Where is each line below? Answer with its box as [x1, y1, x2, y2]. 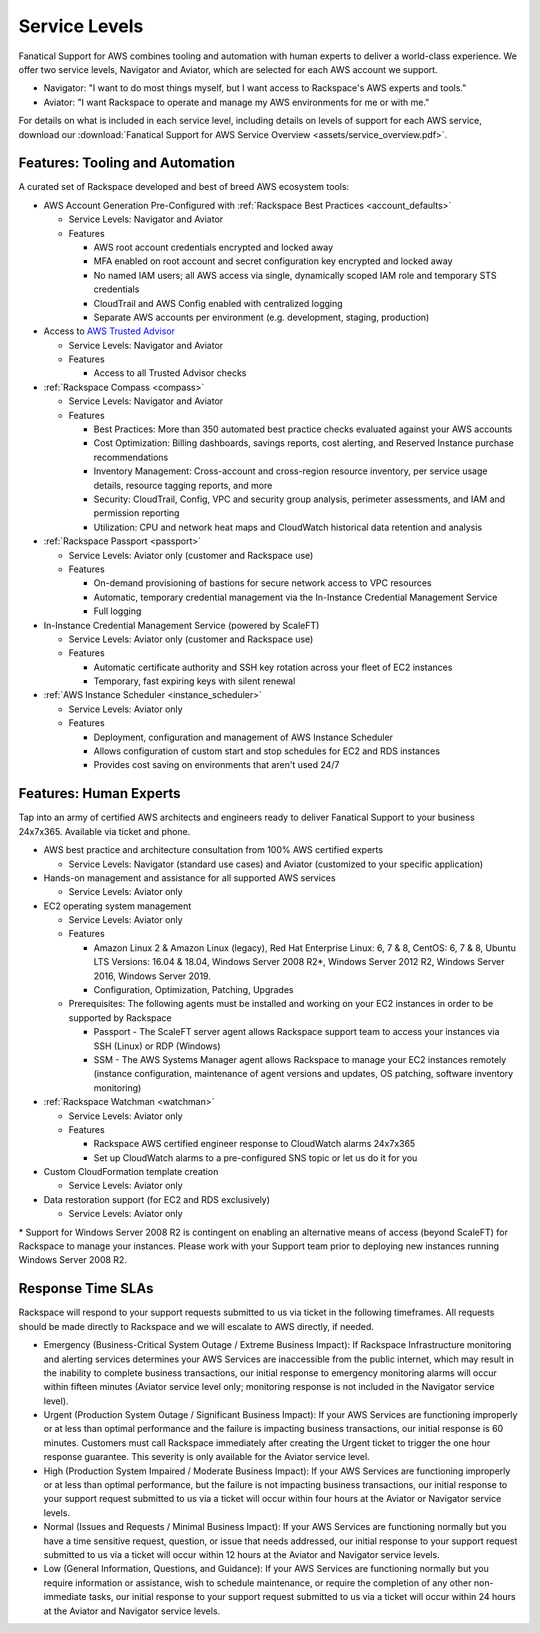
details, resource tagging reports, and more [93, 479, 273, 491]
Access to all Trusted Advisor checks [93, 367, 247, 379]
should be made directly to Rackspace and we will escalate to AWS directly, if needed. [18, 1320, 375, 1332]
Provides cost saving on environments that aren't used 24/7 [93, 759, 340, 771]
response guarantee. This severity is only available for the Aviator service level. [43, 1451, 370, 1463]
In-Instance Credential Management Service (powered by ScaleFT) [43, 619, 320, 631]
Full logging [93, 605, 142, 617]
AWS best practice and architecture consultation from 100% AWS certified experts [43, 844, 384, 856]
